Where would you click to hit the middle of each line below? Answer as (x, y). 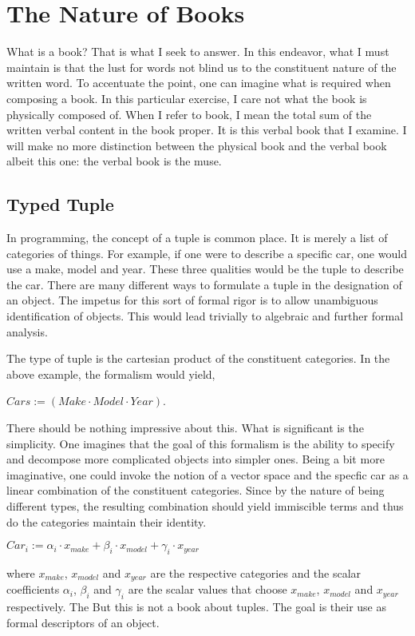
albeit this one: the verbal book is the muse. (114, 161)
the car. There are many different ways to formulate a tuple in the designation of (204, 284)
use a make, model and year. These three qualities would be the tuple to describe (205, 269)
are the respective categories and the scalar (256, 572)
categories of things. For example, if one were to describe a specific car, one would (207, 253)
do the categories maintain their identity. (107, 521)
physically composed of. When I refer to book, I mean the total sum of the (189, 114)
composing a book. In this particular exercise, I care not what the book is (187, 98)
